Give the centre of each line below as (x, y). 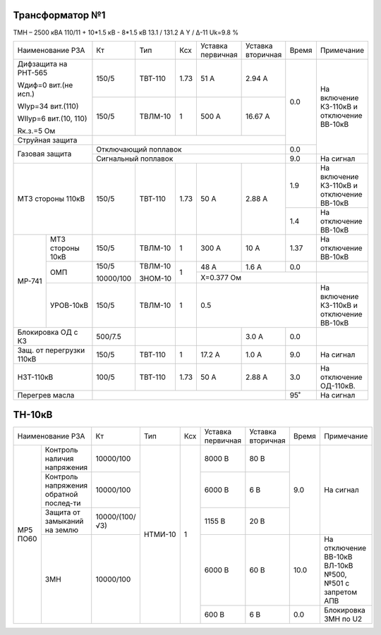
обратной (61, 495)
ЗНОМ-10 (156, 278)
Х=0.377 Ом (221, 278)
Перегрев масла (46, 395)
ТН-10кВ (33, 415)
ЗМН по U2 (343, 619)
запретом (340, 592)
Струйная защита (47, 140)
